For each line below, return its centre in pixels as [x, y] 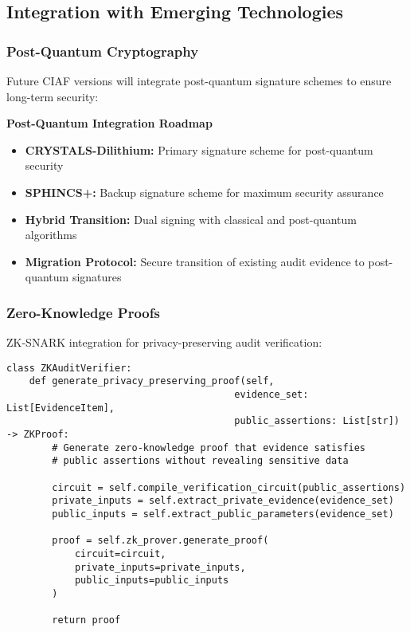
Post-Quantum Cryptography [103, 51]
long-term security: [53, 96]
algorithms [51, 235]
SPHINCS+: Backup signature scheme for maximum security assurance [204, 192]
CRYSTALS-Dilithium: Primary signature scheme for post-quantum [199, 149]
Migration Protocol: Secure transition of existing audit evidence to [195, 261]
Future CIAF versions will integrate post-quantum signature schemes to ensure [199, 80]
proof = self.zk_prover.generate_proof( [160, 541]
